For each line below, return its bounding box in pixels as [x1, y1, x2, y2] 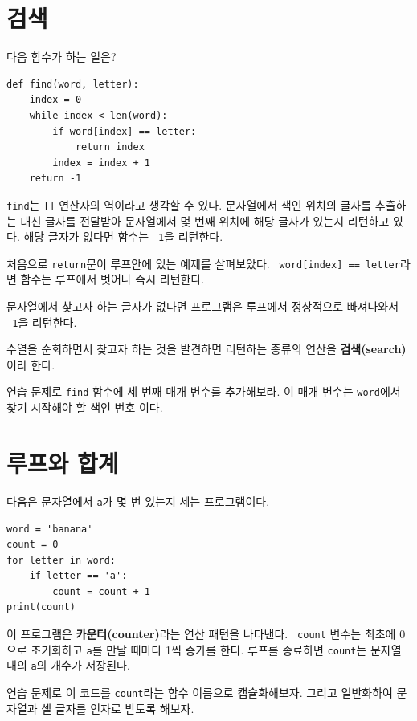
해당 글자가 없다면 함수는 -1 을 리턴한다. [23, 228, 223, 245]
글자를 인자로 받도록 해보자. [55, 699, 194, 716]
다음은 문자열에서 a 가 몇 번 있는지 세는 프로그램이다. [6, 492, 270, 509]
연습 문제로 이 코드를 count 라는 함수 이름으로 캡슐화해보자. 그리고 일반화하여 [6, 684, 393, 701]
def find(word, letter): [6, 78, 139, 90]
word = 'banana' [6, 523, 93, 535]
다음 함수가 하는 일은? [6, 48, 117, 65]
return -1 [29, 173, 82, 185]
